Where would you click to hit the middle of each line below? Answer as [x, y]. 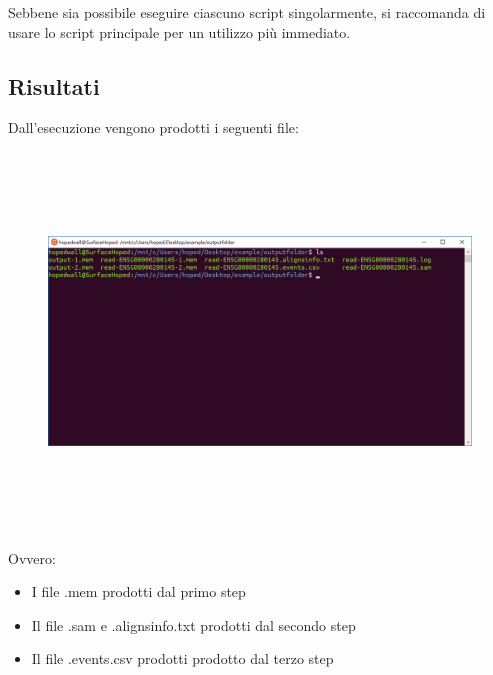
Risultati [54, 85]
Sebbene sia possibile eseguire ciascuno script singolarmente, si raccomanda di [247, 12]
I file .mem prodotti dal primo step [138, 591]
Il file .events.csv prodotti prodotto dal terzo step [182, 658]
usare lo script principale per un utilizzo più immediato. [179, 31]
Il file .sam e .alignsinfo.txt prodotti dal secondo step [193, 624]
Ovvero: [32, 557]
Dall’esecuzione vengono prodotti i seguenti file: [153, 127]
